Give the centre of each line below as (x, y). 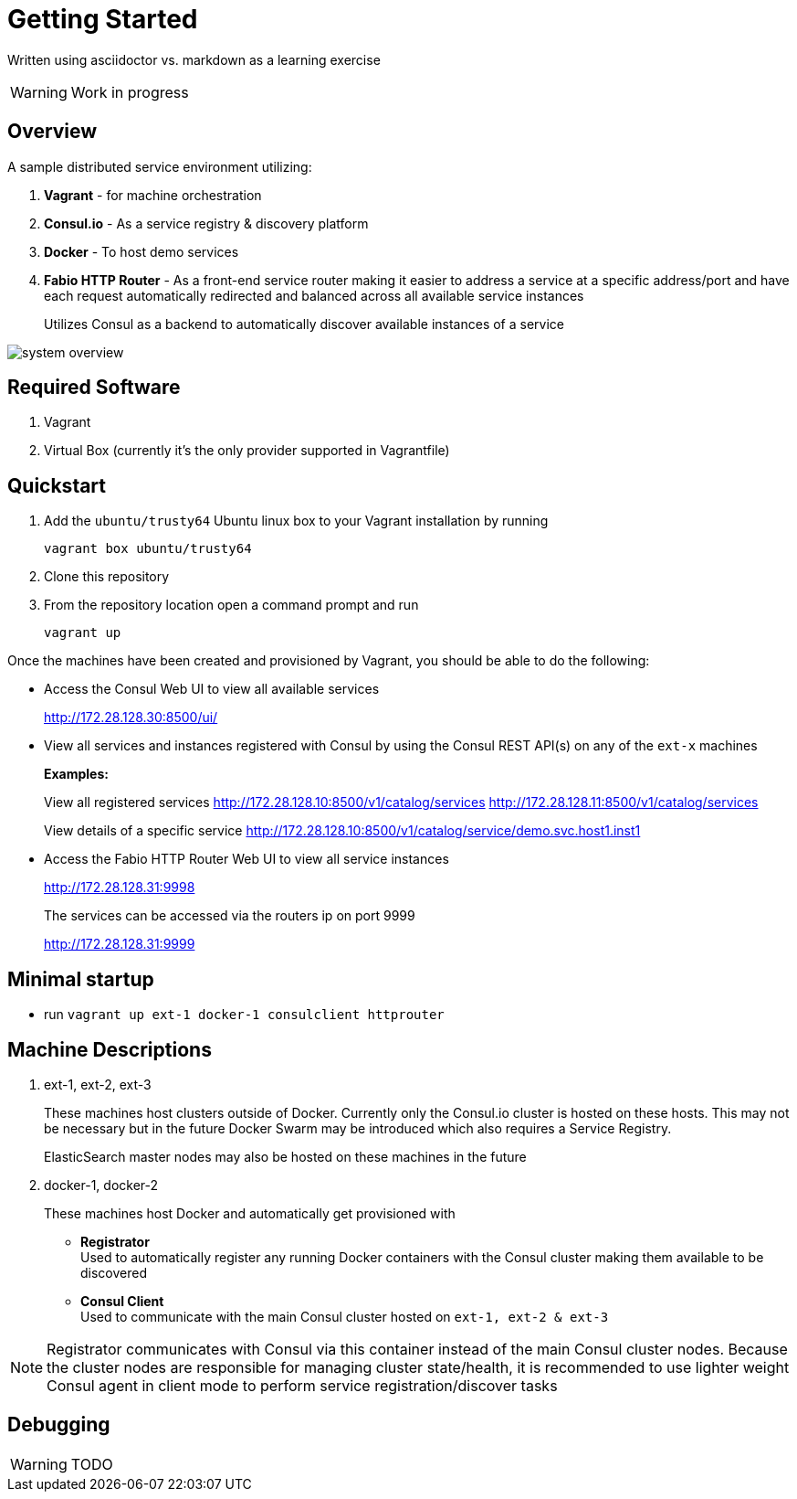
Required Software (94, 388)
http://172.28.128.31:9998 (120, 888)
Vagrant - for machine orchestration (153, 195)
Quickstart (57, 485)
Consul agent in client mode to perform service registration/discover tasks (302, 1385)
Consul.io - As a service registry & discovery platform (206, 223)
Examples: (76, 774)
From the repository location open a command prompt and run (231, 605)
